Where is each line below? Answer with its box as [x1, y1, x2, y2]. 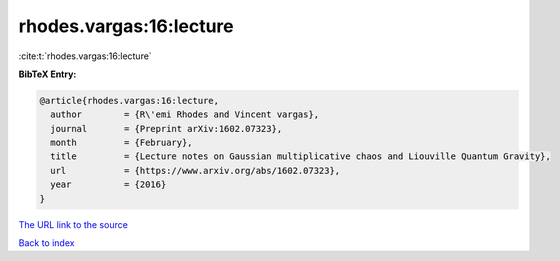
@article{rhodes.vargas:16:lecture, [39, 95, 220, 106]
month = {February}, [50, 137, 194, 149]
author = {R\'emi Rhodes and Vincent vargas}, [50, 109, 320, 120]
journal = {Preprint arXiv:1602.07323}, [50, 123, 283, 134]
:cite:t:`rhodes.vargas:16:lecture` [18, 50, 152, 62]
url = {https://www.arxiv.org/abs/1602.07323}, [50, 165, 341, 176]
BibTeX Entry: [18, 68, 77, 80]
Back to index [18, 237, 75, 249]
